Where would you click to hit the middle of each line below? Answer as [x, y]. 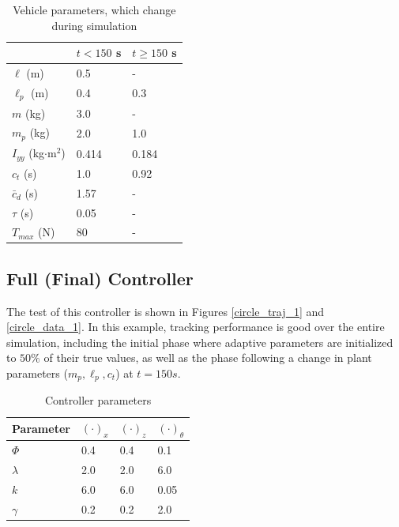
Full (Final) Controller [100, 278]
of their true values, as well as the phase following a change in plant [208, 358]
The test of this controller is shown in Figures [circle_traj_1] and [166, 311]
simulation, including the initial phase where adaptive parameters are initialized [200, 342]
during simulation [94, 25]
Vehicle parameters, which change [94, 9]
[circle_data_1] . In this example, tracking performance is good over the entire [196, 327]
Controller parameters [98, 400]
